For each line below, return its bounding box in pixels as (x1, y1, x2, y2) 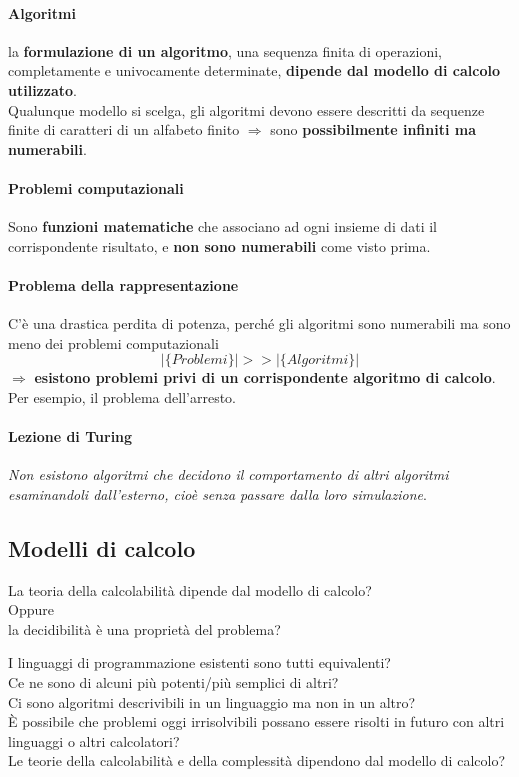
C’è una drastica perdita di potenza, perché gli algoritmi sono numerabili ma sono (8, 313, 511, 334)
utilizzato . (8, 79, 77, 100)
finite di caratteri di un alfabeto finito (8, 119, 240, 140)
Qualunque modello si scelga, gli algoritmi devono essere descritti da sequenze (8, 99, 485, 120)
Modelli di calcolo (8, 532, 196, 563)
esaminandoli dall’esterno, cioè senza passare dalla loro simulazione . (8, 483, 427, 504)
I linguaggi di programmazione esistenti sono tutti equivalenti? (8, 652, 391, 673)
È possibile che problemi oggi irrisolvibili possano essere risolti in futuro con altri (8, 711, 505, 732)
